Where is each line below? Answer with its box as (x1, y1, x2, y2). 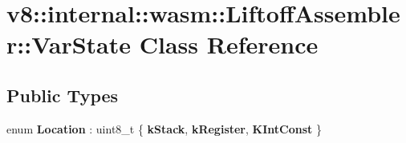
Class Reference (139, 28, 319, 61)
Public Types (6, 82, 119, 107)
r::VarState (6, 28, 132, 61)
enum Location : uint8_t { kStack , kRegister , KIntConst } (6, 120, 322, 137)
